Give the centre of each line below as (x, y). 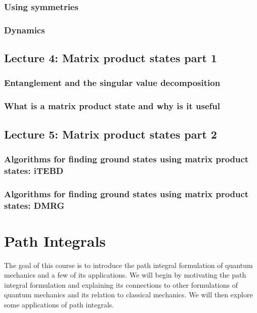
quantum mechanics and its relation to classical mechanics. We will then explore (128, 295)
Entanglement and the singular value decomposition (112, 83)
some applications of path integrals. (59, 304)
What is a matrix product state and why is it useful (112, 106)
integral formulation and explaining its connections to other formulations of (121, 284)
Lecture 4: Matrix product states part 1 (111, 58)
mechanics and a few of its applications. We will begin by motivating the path (125, 275)
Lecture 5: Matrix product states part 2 (111, 134)
